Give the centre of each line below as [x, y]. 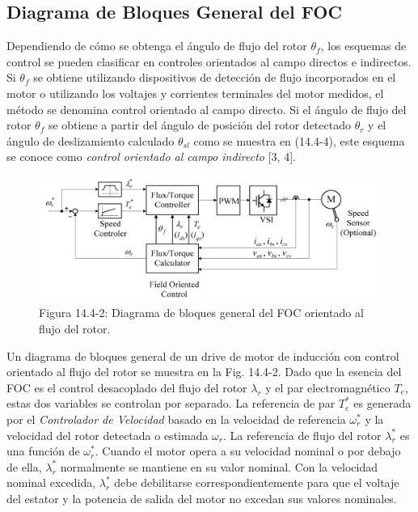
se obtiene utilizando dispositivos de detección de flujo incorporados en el [215, 77]
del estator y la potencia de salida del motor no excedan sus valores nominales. [202, 498]
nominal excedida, [51, 482]
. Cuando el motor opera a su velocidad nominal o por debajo [248, 451]
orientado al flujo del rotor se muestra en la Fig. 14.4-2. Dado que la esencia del [204, 372]
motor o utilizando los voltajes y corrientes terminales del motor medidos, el [195, 93]
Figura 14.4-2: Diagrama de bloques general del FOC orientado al [201, 313]
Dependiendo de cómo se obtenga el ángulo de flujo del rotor [157, 46]
